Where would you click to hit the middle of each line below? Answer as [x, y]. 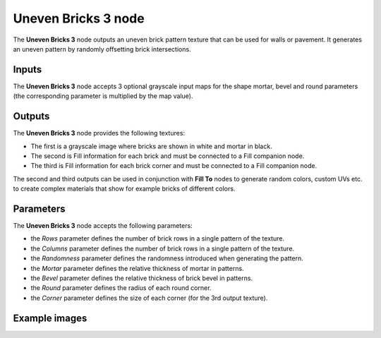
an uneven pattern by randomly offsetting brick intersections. [102, 49]
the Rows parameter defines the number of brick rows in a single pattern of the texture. [158, 239]
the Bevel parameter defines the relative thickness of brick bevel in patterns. [142, 278]
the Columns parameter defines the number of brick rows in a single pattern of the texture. [163, 248]
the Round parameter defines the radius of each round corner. [121, 288]
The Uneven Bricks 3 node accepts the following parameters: [103, 225]
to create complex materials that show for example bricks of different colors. [124, 189]
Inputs [28, 70]
